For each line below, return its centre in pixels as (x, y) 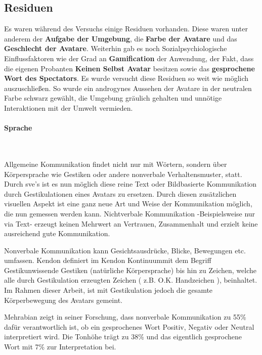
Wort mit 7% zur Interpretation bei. (60, 347)
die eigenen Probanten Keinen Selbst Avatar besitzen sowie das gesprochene (129, 68)
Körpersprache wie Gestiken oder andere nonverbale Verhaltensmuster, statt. (123, 174)
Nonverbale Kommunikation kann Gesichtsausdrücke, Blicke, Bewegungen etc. (125, 250)
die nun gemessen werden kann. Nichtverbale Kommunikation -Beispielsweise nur (130, 213)
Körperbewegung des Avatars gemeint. (63, 300)
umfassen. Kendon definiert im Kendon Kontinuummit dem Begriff (108, 260)
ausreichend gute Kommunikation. (57, 233)
